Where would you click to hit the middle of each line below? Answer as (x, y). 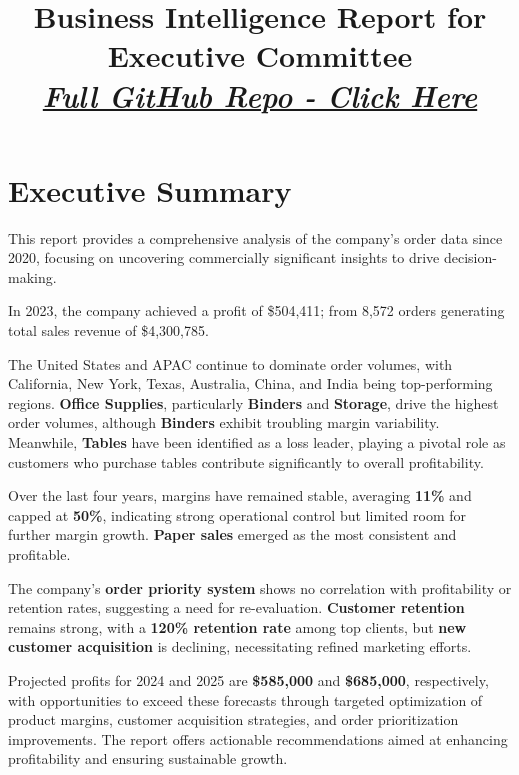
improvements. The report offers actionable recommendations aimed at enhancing (258, 738)
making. (32, 276)
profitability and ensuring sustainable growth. (148, 758)
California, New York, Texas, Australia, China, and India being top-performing (250, 383)
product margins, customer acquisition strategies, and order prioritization (233, 719)
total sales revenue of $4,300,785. (108, 330)
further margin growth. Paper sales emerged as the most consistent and (232, 534)
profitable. (39, 554)
